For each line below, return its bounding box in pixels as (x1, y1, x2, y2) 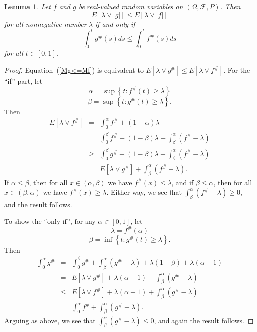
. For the (223, 65, 250, 75)
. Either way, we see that (106, 187, 182, 197)
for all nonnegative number (4, 18, 86, 29)
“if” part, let (4, 76, 43, 86)
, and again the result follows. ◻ (154, 315, 254, 326)
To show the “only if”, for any (4, 216, 96, 226)
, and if (171, 177, 194, 187)
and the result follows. (4, 199, 72, 209)
